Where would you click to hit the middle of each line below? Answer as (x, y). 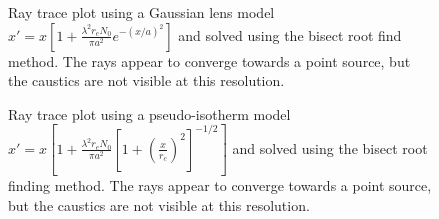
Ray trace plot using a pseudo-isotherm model (149, 113)
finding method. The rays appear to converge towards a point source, (220, 185)
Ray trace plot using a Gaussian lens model (141, 12)
